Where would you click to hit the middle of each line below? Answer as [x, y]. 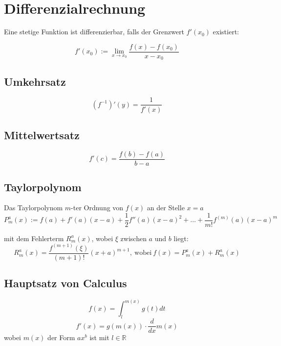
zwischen [133, 238]
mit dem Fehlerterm [34, 238]
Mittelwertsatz [42, 135]
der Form [61, 337]
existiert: [226, 32]
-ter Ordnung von [97, 207]
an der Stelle [166, 207]
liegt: [181, 238]
